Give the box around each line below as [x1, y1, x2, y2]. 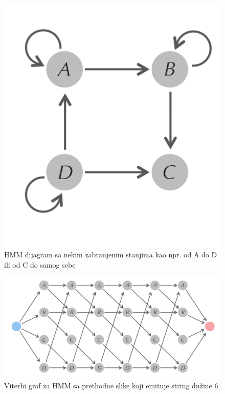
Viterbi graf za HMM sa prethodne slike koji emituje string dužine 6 [4, 380, 218, 390]
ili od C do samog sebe [4, 259, 76, 270]
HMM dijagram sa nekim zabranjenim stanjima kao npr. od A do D [4, 249, 217, 260]
